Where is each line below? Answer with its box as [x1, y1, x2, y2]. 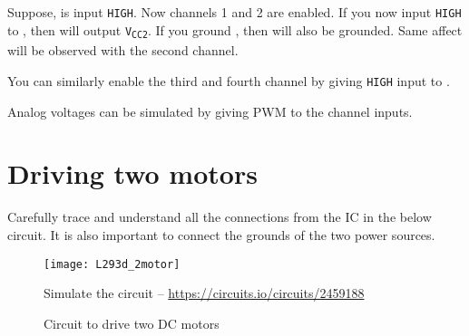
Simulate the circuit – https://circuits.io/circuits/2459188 [44, 283, 365, 302]
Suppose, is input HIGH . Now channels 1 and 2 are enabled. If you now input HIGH [7, 3, 462, 21]
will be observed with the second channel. [7, 41, 239, 60]
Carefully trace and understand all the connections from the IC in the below [7, 207, 432, 226]
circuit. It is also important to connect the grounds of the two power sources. [7, 225, 435, 244]
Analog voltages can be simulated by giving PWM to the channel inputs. [7, 101, 413, 120]
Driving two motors [7, 155, 258, 192]
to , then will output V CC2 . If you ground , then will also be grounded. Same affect [7, 20, 463, 41]
